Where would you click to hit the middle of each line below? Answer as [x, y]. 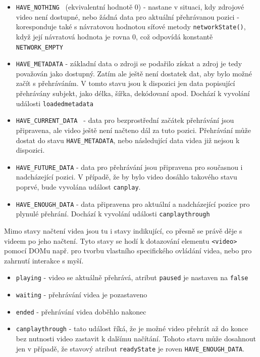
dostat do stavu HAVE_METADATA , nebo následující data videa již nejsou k [128, 140]
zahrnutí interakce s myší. [44, 260]
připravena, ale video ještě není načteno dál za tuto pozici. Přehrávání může [133, 130]
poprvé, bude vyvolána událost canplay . [78, 187]
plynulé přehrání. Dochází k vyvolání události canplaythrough [113, 214]
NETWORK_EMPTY [39, 47]
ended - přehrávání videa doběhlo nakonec [81, 311]
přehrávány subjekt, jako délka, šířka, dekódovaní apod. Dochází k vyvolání [133, 93]
